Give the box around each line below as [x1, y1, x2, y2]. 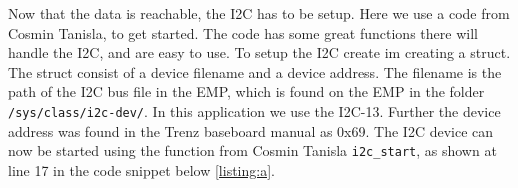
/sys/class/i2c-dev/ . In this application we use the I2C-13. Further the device [8, 100, 501, 121]
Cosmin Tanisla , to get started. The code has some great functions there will [8, 22, 478, 43]
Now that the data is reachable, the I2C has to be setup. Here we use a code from [8, 3, 510, 23]
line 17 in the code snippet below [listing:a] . [8, 159, 275, 180]
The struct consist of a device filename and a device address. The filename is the [8, 61, 502, 82]
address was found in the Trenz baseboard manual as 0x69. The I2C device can [8, 120, 494, 141]
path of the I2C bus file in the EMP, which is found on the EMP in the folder [8, 81, 485, 102]
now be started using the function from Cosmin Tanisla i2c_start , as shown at [8, 140, 497, 161]
